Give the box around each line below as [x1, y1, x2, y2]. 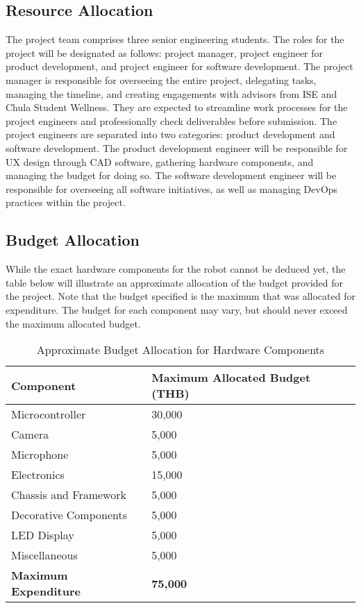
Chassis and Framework [11, 487, 126, 503]
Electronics [11, 466, 65, 483]
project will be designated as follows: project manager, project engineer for [6, 45, 324, 60]
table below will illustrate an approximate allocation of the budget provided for [6, 275, 344, 289]
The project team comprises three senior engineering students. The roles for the [6, 32, 344, 47]
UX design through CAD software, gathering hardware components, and [6, 154, 314, 169]
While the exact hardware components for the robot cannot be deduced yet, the [6, 262, 346, 276]
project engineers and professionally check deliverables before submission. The [6, 113, 337, 128]
